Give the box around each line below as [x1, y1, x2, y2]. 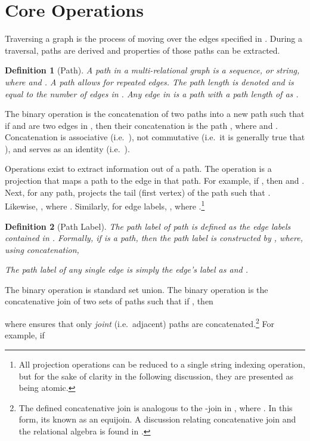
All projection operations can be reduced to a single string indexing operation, [18, 357, 305, 370]
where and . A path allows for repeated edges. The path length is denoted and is [5, 75, 294, 88]
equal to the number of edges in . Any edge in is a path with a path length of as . [5, 87, 299, 100]
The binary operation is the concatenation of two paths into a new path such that [5, 107, 305, 120]
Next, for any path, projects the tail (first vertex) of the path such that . [5, 186, 271, 198]
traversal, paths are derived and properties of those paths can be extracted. [5, 44, 280, 56]
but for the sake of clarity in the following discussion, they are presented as [18, 369, 294, 382]
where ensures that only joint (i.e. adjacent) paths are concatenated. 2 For [5, 316, 275, 329]
